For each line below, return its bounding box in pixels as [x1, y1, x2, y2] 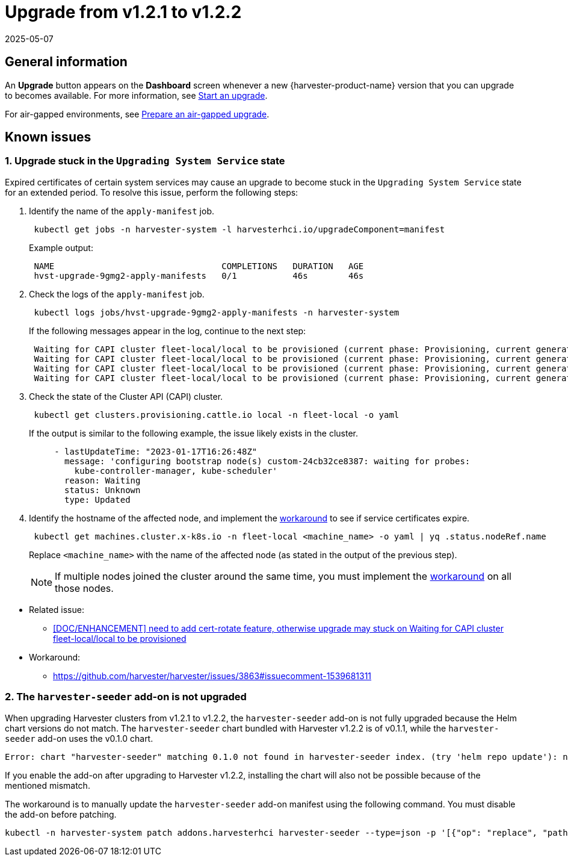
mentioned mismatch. [5, 780, 90, 791]
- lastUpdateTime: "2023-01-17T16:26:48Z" [54, 446, 258, 456]
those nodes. [55, 582, 114, 594]
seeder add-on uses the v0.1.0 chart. [5, 733, 153, 744]
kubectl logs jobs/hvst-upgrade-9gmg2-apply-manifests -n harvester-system [34, 307, 400, 317]
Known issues [5, 129, 91, 145]
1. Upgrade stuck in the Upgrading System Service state [5, 155, 285, 167]
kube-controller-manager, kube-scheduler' [74, 465, 278, 476]
